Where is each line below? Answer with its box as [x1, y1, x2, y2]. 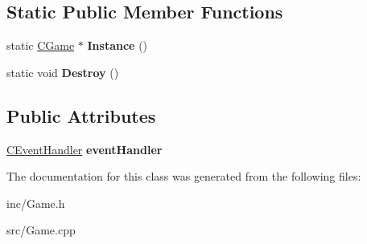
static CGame [6, 37, 75, 54]
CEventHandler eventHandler [6, 140, 163, 157]
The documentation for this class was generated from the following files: [6, 168, 361, 185]
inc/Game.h [6, 194, 65, 211]
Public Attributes [6, 103, 156, 128]
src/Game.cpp [6, 222, 76, 238]
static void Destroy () [6, 63, 119, 80]
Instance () [87, 37, 148, 54]
